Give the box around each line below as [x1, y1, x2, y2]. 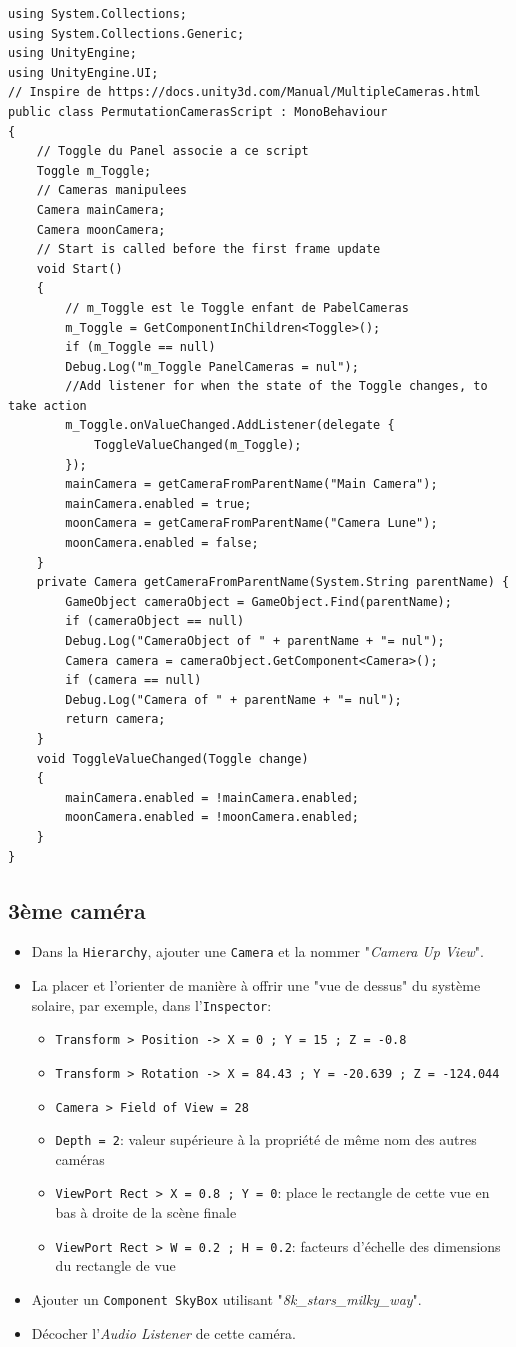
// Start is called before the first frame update [36, 242, 381, 257]
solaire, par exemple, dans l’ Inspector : [31, 994, 272, 1015]
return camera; [65, 712, 166, 727]
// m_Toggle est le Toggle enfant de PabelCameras [65, 300, 409, 315]
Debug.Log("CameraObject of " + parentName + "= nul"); [65, 634, 445, 648]
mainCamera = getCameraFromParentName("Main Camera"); [65, 477, 438, 492]
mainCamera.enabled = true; [65, 496, 252, 511]
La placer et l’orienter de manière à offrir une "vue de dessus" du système [31, 974, 481, 995]
